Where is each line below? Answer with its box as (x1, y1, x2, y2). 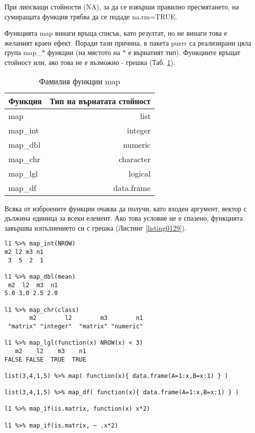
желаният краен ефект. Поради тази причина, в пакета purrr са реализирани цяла (4, 37, 251, 48)
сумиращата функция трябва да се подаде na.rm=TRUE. (4, 11, 177, 21)
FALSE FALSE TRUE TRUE (4, 356, 86, 363)
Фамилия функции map (39, 75, 120, 87)
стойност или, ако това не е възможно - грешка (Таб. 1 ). (4, 57, 176, 67)
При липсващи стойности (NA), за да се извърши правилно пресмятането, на (4, 1, 239, 11)
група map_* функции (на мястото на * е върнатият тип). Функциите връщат (4, 47, 241, 58)
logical (128, 167, 151, 179)
